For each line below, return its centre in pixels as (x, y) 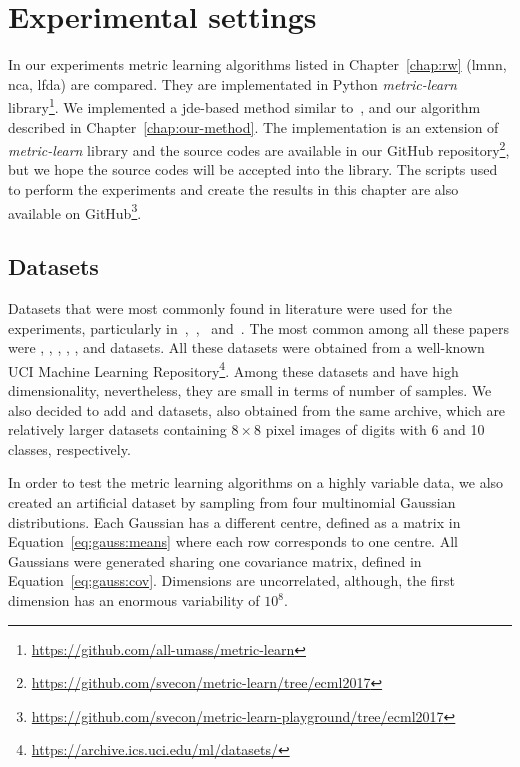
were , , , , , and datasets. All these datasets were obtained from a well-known (246, 347)
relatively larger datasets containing (117, 429)
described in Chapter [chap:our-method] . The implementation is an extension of (253, 126)
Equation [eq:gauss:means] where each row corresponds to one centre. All (233, 541)
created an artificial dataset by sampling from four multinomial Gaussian (232, 502)
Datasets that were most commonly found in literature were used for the (230, 308)
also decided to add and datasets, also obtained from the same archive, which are (257, 409)
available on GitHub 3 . (75, 211)
